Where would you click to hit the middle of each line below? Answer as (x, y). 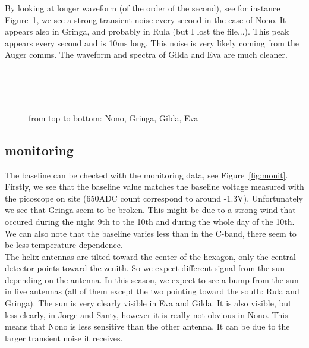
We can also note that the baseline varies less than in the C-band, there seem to (151, 233)
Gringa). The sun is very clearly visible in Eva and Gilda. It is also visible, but (148, 303)
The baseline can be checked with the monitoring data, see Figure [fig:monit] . (146, 175)
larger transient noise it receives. (64, 338)
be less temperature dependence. (64, 245)
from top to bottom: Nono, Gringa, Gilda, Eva (113, 117)
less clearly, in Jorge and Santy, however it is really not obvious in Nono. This (146, 314)
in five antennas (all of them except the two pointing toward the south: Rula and (152, 291)
